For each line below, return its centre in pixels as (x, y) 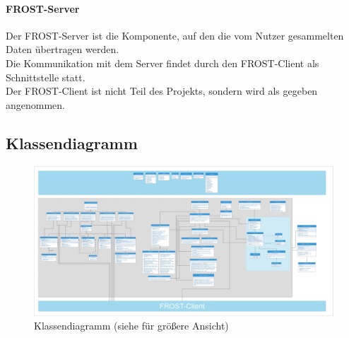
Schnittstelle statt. (46, 77)
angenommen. (35, 104)
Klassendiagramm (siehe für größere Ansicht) (131, 326)
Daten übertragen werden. (63, 49)
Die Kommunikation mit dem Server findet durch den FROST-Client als (162, 63)
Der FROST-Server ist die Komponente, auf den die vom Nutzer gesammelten (175, 35)
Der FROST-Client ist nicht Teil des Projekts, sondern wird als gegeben (162, 91)
